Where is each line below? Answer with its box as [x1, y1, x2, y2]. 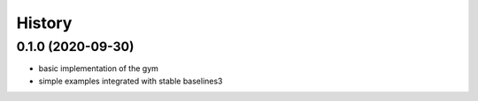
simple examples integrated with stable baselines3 [38, 76, 223, 86]
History [16, 13, 73, 32]
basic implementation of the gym [38, 63, 159, 74]
